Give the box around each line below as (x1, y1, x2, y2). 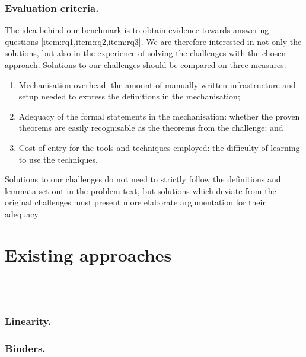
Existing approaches (5, 242, 172, 266)
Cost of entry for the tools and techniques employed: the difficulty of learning (18, 141, 300, 153)
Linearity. (5, 313, 52, 328)
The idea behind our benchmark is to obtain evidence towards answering (5, 24, 269, 36)
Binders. (5, 340, 46, 355)
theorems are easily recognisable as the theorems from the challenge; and (18, 121, 283, 134)
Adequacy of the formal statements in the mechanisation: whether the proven (18, 110, 300, 122)
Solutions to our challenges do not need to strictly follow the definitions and (5, 173, 281, 185)
